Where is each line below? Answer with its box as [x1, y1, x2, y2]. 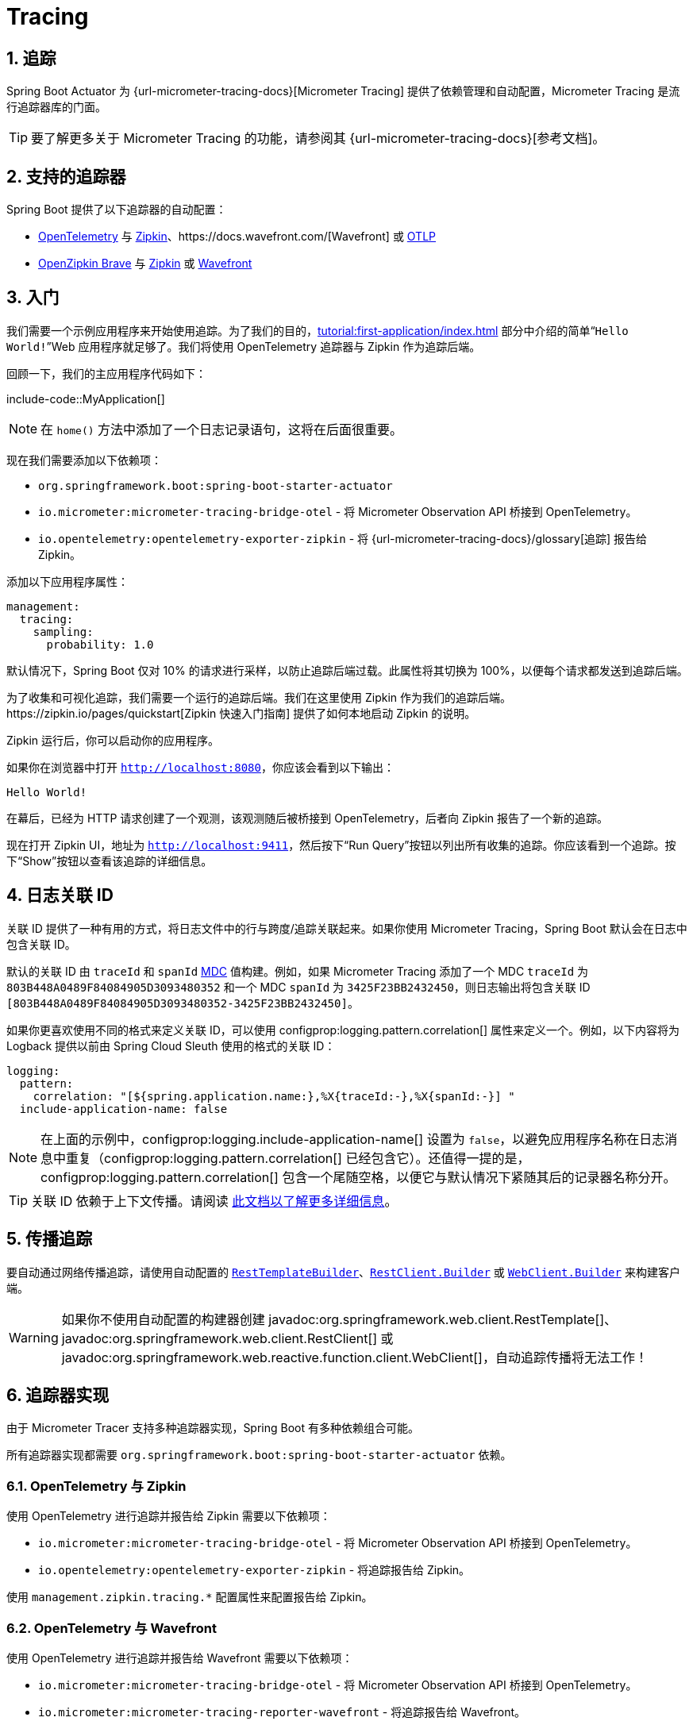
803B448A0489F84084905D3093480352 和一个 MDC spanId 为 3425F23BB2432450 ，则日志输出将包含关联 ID [6, 980, 591, 994]
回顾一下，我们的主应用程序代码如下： [6, 366, 206, 380]
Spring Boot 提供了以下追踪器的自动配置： [6, 202, 227, 217]
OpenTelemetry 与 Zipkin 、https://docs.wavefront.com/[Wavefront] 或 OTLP [38, 229, 437, 244]
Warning [9, 1329, 59, 1346]
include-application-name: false [19, 1102, 228, 1115]
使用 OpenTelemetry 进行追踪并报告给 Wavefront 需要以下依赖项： [6, 1650, 353, 1665]
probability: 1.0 [46, 637, 154, 651]
